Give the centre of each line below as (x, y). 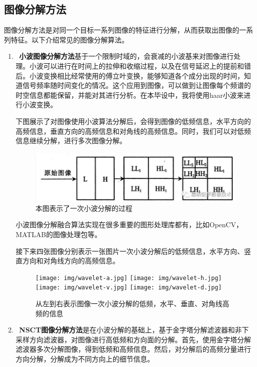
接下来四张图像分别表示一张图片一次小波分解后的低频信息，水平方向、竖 (133, 251)
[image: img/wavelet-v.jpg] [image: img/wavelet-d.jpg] (128, 288)
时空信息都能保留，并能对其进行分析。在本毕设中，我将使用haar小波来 (130, 95)
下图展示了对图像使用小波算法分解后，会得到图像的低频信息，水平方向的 (133, 121)
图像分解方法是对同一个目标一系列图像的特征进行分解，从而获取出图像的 (122, 30)
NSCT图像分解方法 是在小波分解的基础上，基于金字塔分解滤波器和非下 (134, 330)
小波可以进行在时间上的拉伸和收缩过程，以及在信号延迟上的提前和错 (140, 65)
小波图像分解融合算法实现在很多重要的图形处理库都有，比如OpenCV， (129, 224)
